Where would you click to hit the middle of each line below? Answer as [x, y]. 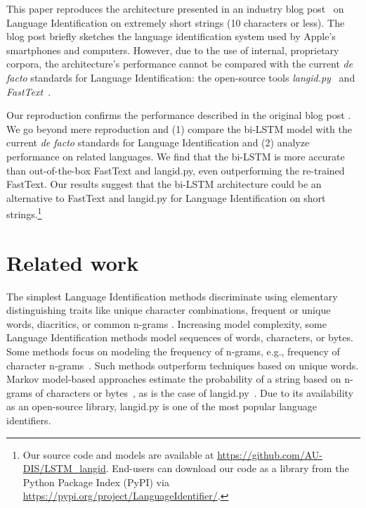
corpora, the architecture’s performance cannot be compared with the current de [180, 64]
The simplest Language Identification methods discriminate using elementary [172, 296]
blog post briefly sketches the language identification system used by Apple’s [171, 36]
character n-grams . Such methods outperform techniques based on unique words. [183, 365]
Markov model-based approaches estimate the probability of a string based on [174, 379]
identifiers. [29, 420]
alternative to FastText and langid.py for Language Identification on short [166, 197]
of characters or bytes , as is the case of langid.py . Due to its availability [194, 392]
